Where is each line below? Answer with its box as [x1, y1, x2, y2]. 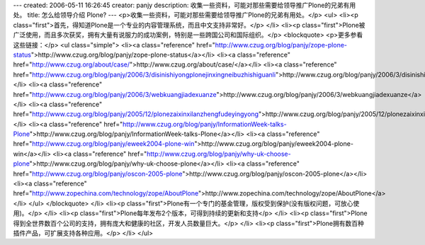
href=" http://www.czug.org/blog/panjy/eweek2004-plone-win [13, 139, 195, 148]
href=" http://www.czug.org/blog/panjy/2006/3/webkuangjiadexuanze [13, 90, 217, 98]
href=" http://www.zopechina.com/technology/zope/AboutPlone [13, 189, 198, 198]
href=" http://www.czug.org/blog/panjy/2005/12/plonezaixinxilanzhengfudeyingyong [13, 110, 259, 118]
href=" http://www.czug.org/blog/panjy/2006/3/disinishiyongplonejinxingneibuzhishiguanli [13, 70, 276, 79]
